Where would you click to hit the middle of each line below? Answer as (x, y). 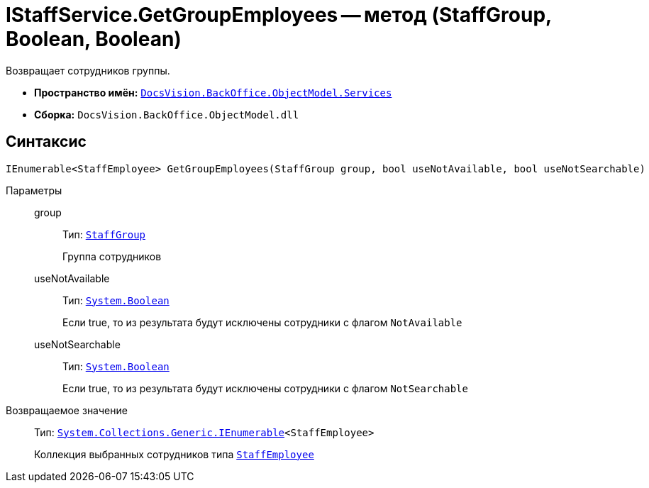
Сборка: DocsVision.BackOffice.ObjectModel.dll (167, 114)
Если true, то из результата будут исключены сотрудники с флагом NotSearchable (265, 388)
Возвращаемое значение (67, 410)
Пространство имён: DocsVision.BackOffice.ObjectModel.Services (213, 92)
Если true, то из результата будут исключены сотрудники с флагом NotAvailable (262, 322)
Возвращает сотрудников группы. (88, 70)
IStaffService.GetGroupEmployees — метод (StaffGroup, (279, 15)
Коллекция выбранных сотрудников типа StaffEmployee (174, 454)
